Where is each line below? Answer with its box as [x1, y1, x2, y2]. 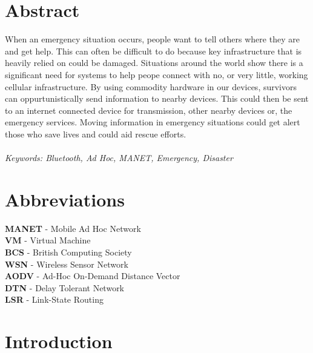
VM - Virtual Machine [5, 234, 91, 246]
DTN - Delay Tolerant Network [5, 281, 125, 294]
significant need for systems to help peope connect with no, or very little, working [5, 68, 308, 81]
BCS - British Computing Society [5, 245, 132, 258]
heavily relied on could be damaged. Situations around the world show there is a [5, 56, 303, 69]
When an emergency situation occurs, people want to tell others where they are [5, 33, 300, 45]
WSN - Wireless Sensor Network [5, 257, 128, 270]
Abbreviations [5, 186, 125, 211]
